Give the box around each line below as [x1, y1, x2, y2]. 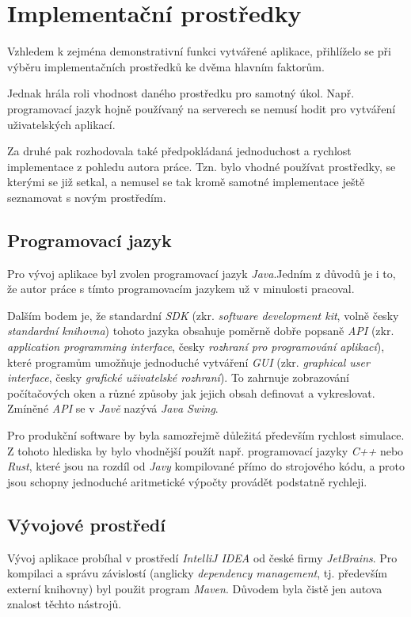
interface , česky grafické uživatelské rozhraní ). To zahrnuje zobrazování [7, 369, 349, 386]
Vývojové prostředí [7, 512, 166, 536]
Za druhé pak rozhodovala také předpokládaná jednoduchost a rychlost [7, 143, 352, 159]
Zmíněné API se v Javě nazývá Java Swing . [7, 400, 219, 417]
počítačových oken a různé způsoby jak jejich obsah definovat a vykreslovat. [7, 384, 375, 401]
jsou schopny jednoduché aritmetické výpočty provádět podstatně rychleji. [7, 473, 367, 489]
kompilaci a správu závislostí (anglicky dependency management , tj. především [7, 565, 387, 581]
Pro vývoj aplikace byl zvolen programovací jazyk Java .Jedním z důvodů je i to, [7, 265, 396, 281]
